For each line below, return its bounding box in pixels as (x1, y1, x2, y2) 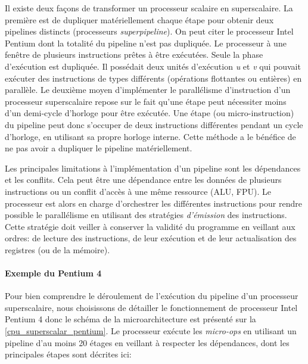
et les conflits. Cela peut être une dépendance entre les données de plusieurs (5, 173, 282, 186)
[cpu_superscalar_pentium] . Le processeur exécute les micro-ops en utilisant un (5, 325, 297, 337)
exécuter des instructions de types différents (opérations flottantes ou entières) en (5, 71, 302, 84)
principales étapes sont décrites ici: (5, 348, 132, 360)
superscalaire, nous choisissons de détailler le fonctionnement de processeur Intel (5, 301, 298, 313)
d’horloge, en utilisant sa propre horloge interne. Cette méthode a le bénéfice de (5, 130, 296, 142)
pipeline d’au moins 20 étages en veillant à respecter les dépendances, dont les (5, 336, 290, 349)
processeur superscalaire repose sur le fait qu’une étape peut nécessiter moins (5, 95, 287, 107)
